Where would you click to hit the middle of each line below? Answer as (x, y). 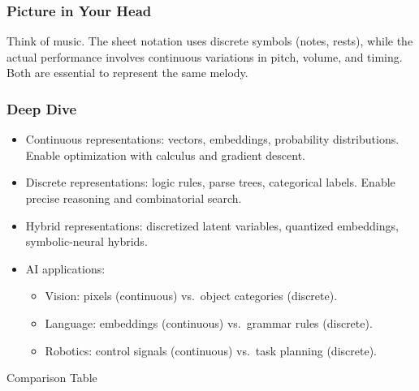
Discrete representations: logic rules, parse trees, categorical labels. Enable (210, 182)
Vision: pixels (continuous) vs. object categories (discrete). (191, 296)
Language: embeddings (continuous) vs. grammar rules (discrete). (209, 322)
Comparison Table (52, 378)
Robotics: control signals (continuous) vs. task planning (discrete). (211, 350)
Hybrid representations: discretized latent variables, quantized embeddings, (212, 225)
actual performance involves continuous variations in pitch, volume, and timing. (205, 56)
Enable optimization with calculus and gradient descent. (165, 155)
